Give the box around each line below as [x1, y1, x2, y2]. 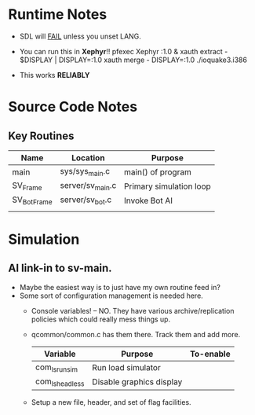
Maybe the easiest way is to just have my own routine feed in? [19, 282, 221, 292]
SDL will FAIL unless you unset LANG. [19, 31, 141, 41]
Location [71, 152, 105, 163]
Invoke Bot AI [124, 195, 173, 206]
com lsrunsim [35, 362, 78, 374]
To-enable [189, 348, 231, 359]
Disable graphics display [92, 376, 183, 387]
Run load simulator [92, 362, 161, 373]
